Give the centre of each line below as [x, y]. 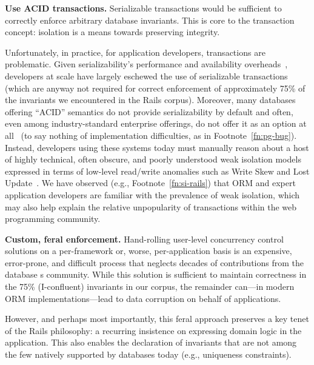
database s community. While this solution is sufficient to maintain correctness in [156, 274]
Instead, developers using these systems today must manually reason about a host [157, 147]
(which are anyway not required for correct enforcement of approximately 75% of [155, 88]
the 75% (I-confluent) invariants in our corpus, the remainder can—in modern [150, 286]
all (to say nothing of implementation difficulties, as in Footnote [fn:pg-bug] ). [151, 135]
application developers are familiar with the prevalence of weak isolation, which [152, 194]
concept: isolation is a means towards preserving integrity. [112, 32]
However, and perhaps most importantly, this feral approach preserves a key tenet [157, 319]
